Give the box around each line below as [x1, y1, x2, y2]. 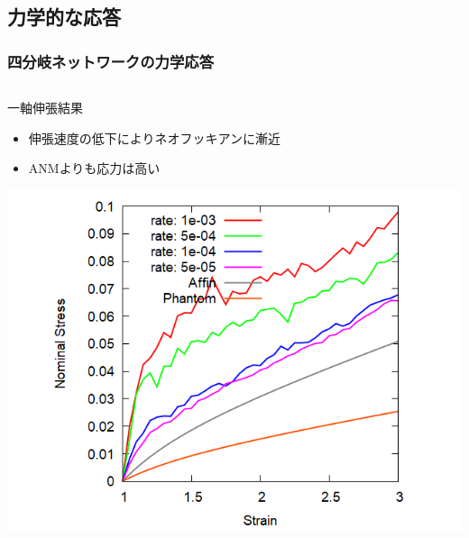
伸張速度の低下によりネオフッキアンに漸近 [28, 128, 280, 147]
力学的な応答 [7, 3, 121, 31]
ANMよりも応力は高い [28, 159, 161, 178]
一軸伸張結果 [7, 98, 83, 116]
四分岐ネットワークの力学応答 [7, 50, 215, 72]
